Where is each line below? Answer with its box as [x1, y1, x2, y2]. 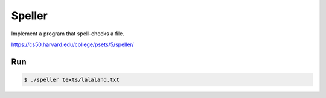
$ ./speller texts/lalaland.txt [24, 76, 120, 83]
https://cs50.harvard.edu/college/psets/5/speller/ [11, 41, 134, 48]
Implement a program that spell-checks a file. [11, 30, 125, 37]
